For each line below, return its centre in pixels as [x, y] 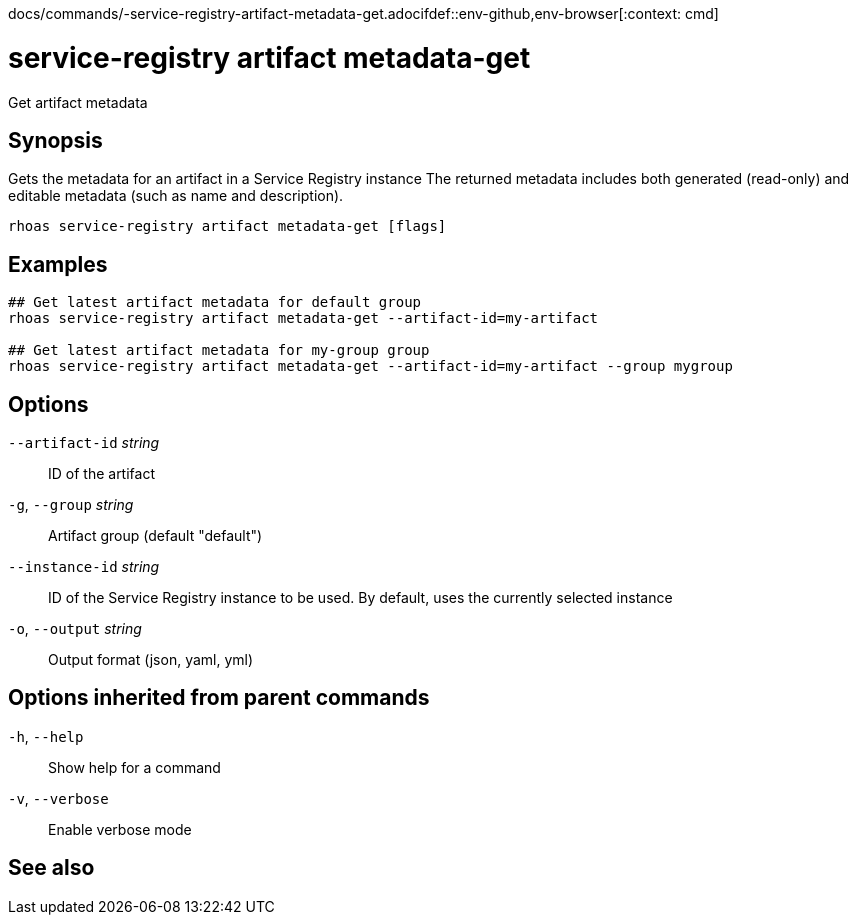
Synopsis [55, 140]
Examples [58, 264]
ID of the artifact [101, 474]
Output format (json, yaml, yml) [151, 660]
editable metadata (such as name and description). [176, 196]
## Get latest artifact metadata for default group [215, 302]
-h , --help [46, 736]
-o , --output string [75, 629]
